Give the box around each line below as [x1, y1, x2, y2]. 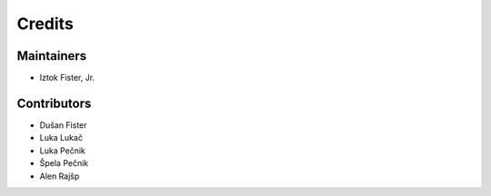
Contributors [16, 95, 92, 111]
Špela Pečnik [39, 158, 89, 169]
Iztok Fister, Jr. [39, 73, 95, 83]
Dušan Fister [39, 119, 87, 131]
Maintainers [16, 48, 87, 64]
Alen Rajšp [39, 171, 80, 181]
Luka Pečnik [39, 145, 86, 156]
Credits [16, 14, 75, 34]
